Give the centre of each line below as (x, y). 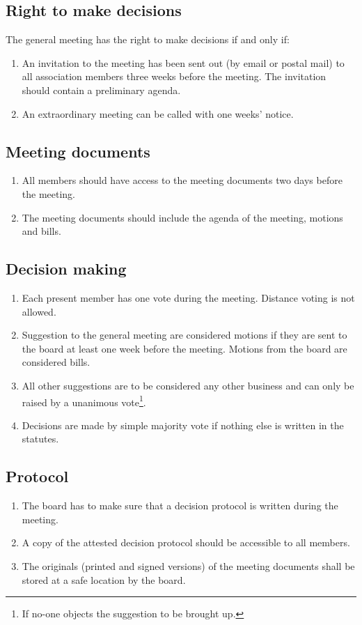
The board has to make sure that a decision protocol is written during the (180, 506)
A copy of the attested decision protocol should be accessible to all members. (186, 542)
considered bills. (56, 362)
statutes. (40, 439)
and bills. (41, 231)
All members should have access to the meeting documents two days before (182, 180)
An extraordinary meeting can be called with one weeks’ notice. (158, 113)
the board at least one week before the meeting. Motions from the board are (184, 348)
